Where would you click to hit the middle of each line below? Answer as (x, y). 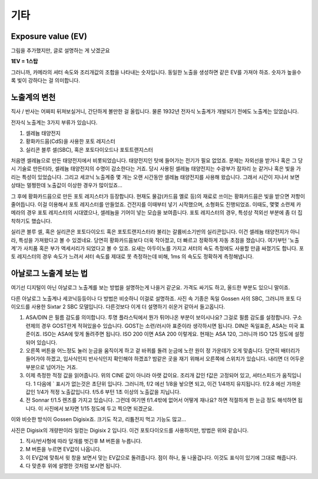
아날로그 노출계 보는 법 (49, 274)
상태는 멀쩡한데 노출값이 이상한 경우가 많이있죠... (67, 185)
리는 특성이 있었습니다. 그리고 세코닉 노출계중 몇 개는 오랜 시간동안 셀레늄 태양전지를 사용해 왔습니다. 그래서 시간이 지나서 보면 (155, 177)
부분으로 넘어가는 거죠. (52, 367)
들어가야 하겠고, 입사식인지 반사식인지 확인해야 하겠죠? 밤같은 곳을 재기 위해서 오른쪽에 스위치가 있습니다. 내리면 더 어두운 (165, 359)
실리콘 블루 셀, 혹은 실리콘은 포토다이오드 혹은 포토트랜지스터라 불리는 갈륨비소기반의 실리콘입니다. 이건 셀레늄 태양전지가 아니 (155, 232)
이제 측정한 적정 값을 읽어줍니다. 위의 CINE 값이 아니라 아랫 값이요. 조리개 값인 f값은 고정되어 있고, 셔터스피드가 (153, 376)
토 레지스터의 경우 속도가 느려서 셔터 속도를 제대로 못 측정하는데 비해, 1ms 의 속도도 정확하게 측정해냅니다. (132, 256)
